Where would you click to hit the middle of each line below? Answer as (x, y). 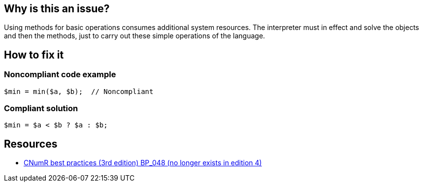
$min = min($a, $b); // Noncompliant (79, 91)
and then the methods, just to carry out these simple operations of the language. (135, 36)
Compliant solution (41, 108)
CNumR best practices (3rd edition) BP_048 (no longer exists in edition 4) (143, 163)
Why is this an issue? (57, 9)
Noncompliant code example (60, 75)
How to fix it (34, 55)
